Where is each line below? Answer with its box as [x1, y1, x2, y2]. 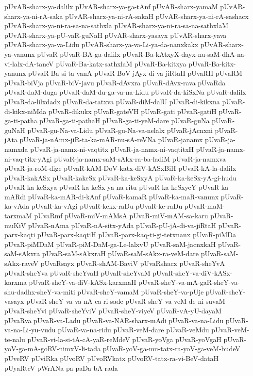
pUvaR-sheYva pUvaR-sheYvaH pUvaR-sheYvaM [4, 267, 151, 278]
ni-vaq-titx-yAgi [4, 153, 52, 163]
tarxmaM [4, 211, 32, 221]
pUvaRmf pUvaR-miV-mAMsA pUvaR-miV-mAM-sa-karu [34, 211, 208, 221]
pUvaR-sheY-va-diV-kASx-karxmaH [29, 277, 136, 287]
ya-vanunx [4, 49, 35, 59]
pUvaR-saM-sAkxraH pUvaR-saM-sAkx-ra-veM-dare [42, 248, 199, 259]
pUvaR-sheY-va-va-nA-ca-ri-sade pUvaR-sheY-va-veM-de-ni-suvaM [26, 296, 225, 306]
